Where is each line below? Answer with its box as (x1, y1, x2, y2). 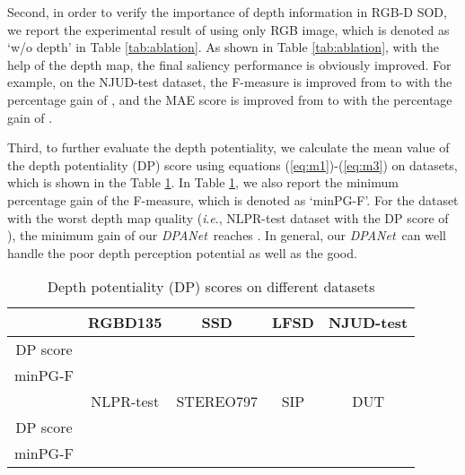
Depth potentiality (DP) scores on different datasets (47, 276, 375, 298)
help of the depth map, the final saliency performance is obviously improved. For (7, 55, 452, 73)
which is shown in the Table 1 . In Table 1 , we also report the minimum (7, 173, 399, 192)
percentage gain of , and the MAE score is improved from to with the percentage (7, 90, 452, 108)
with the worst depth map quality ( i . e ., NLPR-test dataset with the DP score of (7, 208, 449, 227)
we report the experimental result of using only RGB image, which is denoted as (7, 20, 450, 39)
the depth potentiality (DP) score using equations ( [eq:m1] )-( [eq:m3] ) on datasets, (7, 155, 458, 174)
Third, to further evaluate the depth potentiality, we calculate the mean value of (7, 138, 450, 157)
